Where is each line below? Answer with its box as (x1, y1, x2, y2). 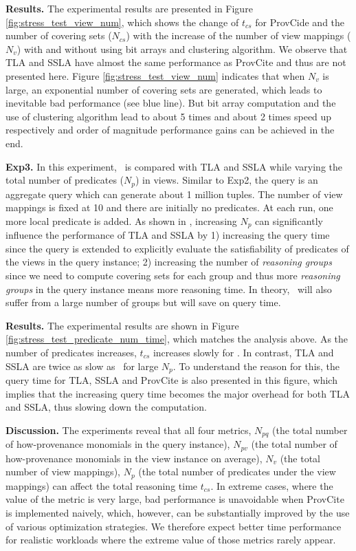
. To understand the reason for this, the (173, 358, 340, 373)
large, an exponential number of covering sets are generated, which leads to (5, 82, 322, 96)
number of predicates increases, (5, 345, 137, 359)
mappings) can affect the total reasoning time (5, 478, 198, 493)
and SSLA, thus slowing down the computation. (5, 400, 207, 414)
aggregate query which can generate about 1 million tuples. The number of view (5, 186, 343, 201)
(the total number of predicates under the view (138, 464, 336, 479)
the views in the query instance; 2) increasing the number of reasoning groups (5, 255, 332, 269)
